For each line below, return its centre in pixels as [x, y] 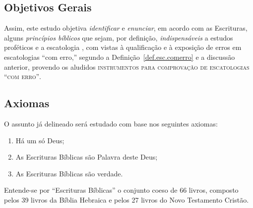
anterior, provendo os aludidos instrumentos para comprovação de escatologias [127, 66]
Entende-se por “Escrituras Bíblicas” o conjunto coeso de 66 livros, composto [121, 190]
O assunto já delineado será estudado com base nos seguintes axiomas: [111, 123]
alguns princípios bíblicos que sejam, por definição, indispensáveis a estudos [119, 37]
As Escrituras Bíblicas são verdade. [69, 173]
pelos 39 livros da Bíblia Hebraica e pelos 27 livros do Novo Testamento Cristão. [126, 199]
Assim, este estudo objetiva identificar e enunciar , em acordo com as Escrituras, [126, 28]
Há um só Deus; [40, 140]
